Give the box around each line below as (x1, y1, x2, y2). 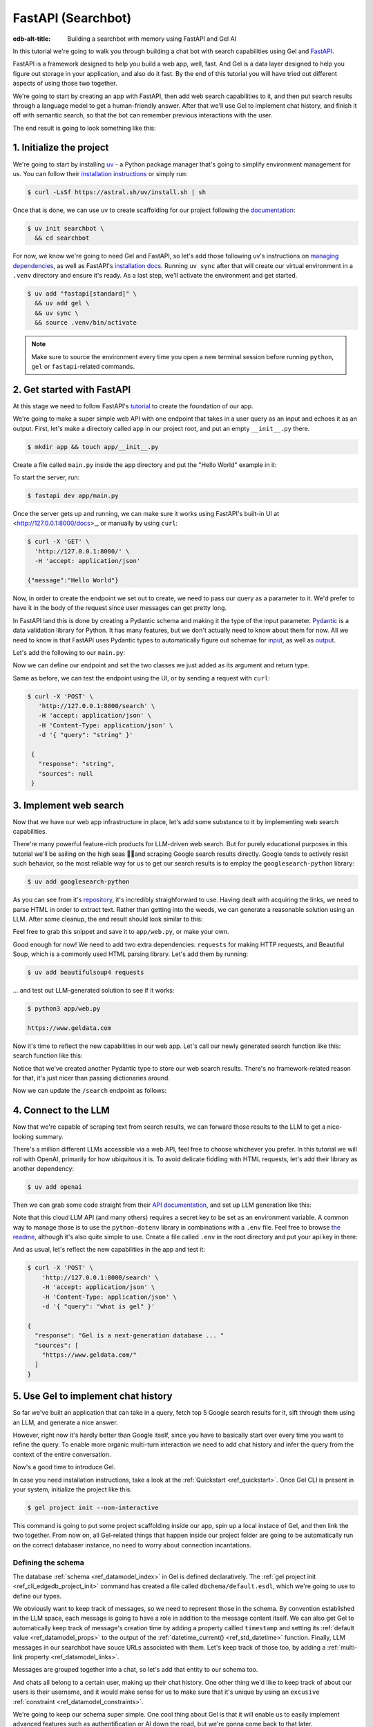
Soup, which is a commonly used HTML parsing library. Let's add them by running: (12, 950, 249, 958)
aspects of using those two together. (12, 79, 117, 88)
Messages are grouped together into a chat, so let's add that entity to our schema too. (12, 1666, 258, 1674)
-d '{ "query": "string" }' (38, 731, 134, 739)
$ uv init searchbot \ (27, 225, 104, 232)
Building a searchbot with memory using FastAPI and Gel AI (67, 35, 237, 43)
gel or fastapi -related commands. (31, 363, 135, 370)
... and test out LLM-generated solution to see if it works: (12, 986, 175, 995)
